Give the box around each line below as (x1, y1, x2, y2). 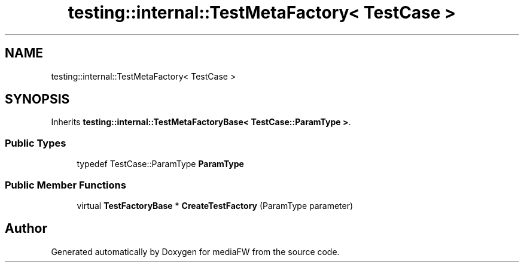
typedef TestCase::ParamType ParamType (77, 159, 244, 169)
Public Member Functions (5, 178, 126, 191)
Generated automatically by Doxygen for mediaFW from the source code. (51, 246, 340, 257)
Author (5, 221, 47, 236)
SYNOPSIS (5, 92, 70, 107)
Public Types (5, 136, 66, 149)
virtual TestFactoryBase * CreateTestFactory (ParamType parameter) (77, 200, 354, 211)
